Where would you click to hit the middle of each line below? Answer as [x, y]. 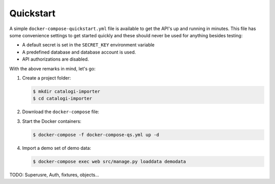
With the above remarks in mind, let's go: [52, 68]
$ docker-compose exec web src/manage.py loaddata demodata [109, 161]
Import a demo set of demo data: [57, 148]
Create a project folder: [47, 78]
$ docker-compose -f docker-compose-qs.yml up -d [96, 135]
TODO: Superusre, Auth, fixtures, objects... [54, 175]
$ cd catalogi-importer [63, 99]
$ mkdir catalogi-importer [66, 91]
